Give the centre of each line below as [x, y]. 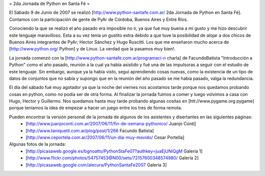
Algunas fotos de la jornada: [38, 144]
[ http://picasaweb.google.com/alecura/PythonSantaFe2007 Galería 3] [96, 165]
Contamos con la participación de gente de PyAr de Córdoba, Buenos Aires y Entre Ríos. [99, 19]
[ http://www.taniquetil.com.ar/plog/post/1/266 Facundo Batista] [90, 131]
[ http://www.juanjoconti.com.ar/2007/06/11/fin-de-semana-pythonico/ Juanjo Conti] [111, 124]
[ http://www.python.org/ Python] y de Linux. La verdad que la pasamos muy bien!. [92, 49]
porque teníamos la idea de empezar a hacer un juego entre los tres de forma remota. [96, 108]
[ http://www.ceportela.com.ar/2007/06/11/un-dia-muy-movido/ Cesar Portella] [105, 137]
